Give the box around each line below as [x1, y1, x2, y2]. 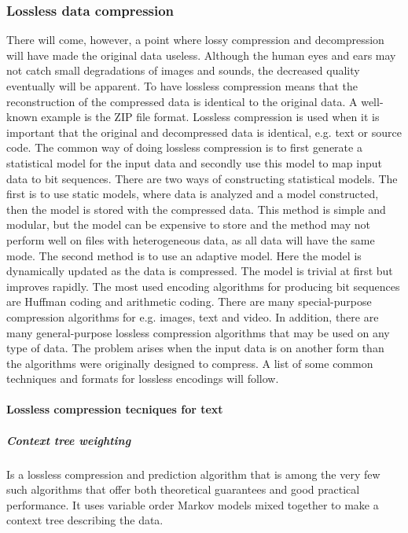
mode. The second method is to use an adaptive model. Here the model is [6, 247, 362, 263]
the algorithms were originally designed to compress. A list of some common [6, 355, 373, 371]
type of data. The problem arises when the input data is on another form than [6, 340, 384, 356]
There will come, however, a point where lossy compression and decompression [6, 31, 384, 48]
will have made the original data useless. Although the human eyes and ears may [6, 46, 396, 63]
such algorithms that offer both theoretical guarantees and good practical [6, 481, 360, 498]
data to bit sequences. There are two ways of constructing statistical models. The [6, 170, 398, 186]
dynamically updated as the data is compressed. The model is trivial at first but [6, 263, 393, 279]
